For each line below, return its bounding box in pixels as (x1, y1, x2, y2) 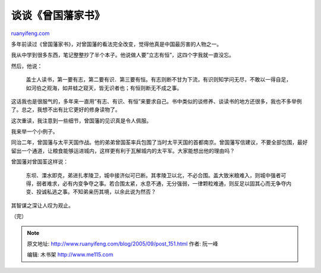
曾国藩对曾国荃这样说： (11, 158, 68, 165)
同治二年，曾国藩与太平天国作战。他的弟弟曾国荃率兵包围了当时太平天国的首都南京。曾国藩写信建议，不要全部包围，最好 (11, 139, 308, 146)
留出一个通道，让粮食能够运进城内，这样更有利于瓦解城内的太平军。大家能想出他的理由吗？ (11, 147, 235, 154)
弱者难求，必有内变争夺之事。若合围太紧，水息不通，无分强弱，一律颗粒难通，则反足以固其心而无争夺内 (36, 180, 291, 187)
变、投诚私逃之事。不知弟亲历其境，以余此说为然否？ (26, 188, 156, 196)
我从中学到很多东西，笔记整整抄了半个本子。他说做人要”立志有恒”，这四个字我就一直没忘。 (11, 51, 235, 59)
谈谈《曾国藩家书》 (11, 9, 105, 22)
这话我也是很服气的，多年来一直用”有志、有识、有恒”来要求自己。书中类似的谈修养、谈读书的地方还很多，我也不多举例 (11, 98, 303, 105)
